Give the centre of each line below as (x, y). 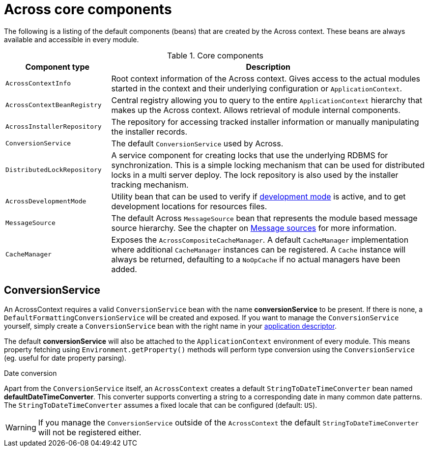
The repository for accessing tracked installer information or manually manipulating (265, 122)
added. (124, 269)
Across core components (88, 9)
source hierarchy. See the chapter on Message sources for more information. (254, 228)
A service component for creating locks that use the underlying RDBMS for (250, 155)
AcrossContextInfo (38, 84)
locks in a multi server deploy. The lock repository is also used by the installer (255, 175)
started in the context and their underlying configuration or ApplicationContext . (257, 88)
